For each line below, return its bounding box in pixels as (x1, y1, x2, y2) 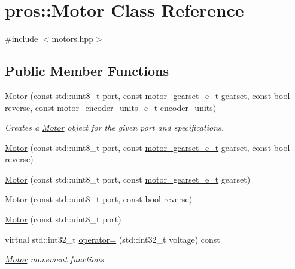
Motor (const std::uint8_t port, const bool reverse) (5, 193, 193, 205)
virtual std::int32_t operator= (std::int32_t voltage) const (5, 233, 220, 245)
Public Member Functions (5, 61, 169, 80)
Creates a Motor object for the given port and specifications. (5, 121, 224, 134)
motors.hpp (51, 32, 93, 45)
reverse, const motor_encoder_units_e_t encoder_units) (5, 101, 217, 113)
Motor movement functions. (5, 253, 107, 265)
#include (5, 32, 38, 45)
